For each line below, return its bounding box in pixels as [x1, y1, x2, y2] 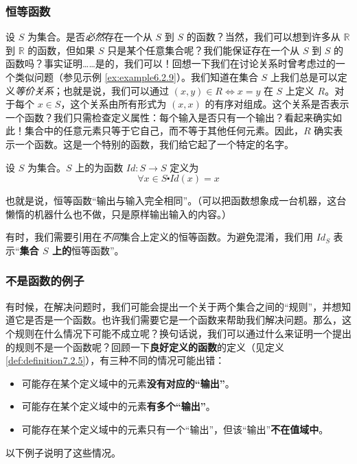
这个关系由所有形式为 [70, 97, 167, 111]
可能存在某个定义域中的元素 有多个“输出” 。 [21, 399, 216, 413]
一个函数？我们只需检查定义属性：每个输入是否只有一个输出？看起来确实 [5, 110, 332, 124]
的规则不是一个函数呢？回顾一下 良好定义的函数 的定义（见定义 [5, 339, 284, 354]
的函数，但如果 [27, 42, 95, 57]
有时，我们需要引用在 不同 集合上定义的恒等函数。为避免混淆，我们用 [5, 230, 313, 244]
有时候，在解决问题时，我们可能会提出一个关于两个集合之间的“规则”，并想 [5, 299, 342, 313]
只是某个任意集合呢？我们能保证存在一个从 [107, 42, 300, 57]
